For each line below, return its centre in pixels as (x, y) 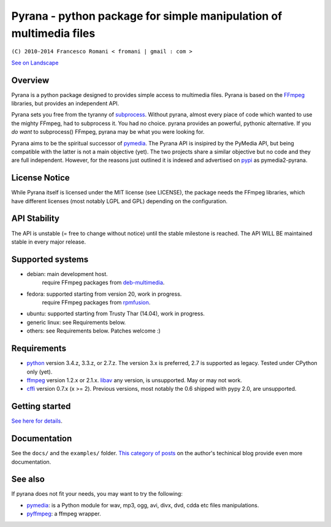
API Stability (35, 219)
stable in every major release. (48, 242)
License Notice (40, 178)
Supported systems (50, 259)
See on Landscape (35, 63)
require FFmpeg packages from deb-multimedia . (103, 283)
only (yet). (40, 372)
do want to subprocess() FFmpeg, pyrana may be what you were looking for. (108, 132)
